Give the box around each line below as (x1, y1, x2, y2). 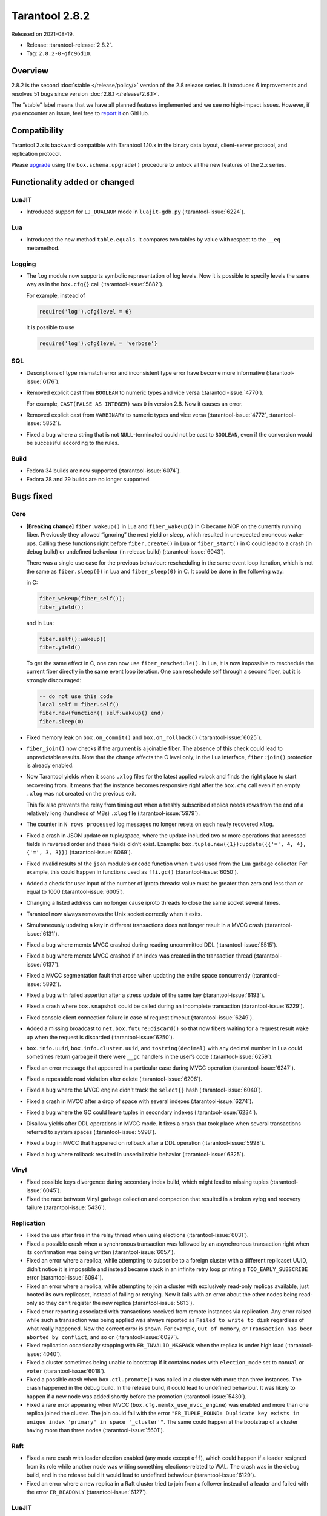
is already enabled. (26, 762, 74, 769)
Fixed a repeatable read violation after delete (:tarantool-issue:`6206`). (26, 1075, 203, 1082)
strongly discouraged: (26, 676, 82, 683)
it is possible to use (26, 323, 75, 330)
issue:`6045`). (26, 1187, 62, 1194)
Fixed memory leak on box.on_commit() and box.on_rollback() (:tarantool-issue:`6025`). (26, 734, 262, 741)
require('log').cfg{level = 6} (39, 308, 133, 315)
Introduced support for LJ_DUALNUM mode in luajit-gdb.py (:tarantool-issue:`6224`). (26, 208, 245, 215)
